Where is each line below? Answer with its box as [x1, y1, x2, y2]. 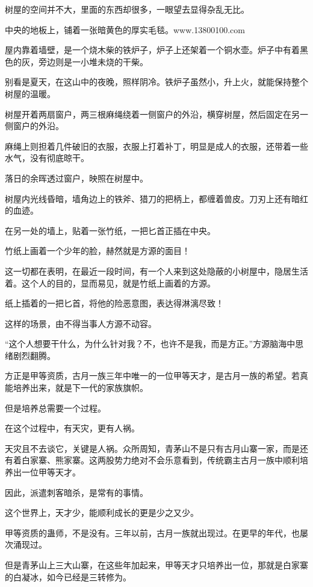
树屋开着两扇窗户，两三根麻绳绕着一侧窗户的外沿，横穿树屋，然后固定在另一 [5, 107, 308, 120]
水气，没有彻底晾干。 [5, 151, 89, 164]
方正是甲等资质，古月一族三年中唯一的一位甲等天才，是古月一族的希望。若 [5, 369, 300, 382]
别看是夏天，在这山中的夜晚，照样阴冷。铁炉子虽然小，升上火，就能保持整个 [5, 75, 308, 88]
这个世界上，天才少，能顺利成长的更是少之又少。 [5, 506, 199, 519]
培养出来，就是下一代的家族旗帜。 [13, 381, 148, 394]
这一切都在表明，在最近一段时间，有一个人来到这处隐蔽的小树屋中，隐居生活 [5, 264, 308, 277]
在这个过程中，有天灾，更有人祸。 [5, 422, 140, 434]
